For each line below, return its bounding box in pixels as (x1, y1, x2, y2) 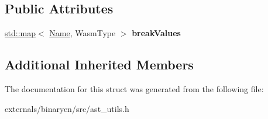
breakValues (132, 27, 181, 39)
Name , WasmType (49, 27, 116, 39)
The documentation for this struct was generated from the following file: (5, 83, 264, 94)
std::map (5, 27, 36, 39)
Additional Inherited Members (5, 55, 194, 73)
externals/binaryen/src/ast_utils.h (5, 102, 129, 114)
